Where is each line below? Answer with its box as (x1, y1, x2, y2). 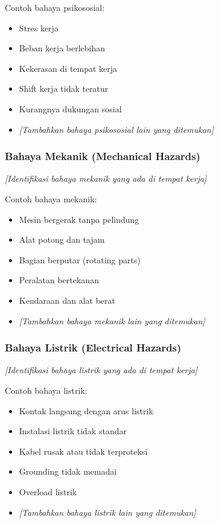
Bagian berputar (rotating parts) (19, 253, 141, 266)
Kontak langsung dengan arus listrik (19, 404, 153, 417)
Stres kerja (19, 21, 59, 34)
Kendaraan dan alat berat (19, 294, 115, 306)
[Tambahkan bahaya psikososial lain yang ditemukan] (19, 123, 214, 135)
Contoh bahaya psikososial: (5, 1, 105, 13)
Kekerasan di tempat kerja (19, 62, 118, 74)
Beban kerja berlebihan (19, 42, 106, 54)
